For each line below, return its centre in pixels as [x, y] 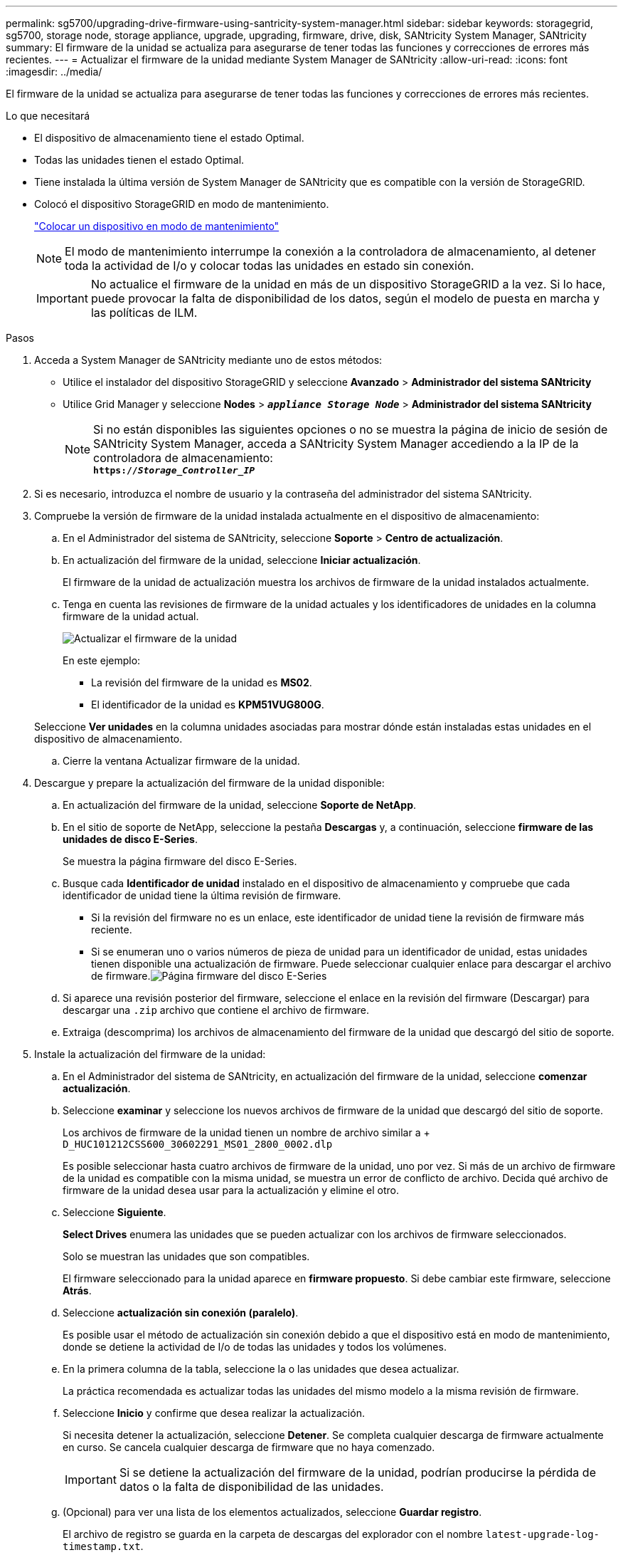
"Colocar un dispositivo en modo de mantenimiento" [157, 226]
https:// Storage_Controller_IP [174, 470]
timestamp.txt [102, 1546]
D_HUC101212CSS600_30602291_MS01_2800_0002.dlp [198, 1144]
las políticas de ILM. [144, 313]
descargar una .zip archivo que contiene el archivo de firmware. [216, 1010]
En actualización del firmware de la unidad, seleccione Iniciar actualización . [242, 560]
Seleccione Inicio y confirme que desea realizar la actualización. [214, 1413]
